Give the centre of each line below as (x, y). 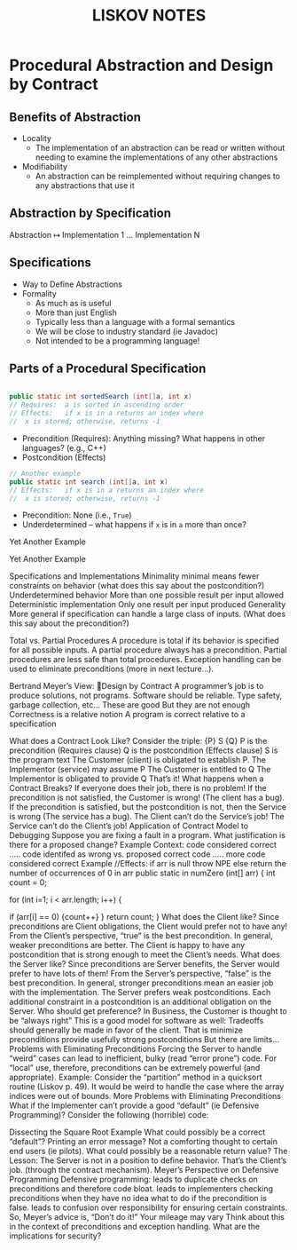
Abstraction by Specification (90, 214)
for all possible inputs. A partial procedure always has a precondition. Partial (148, 650)
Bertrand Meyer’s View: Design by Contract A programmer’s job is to (137, 686)
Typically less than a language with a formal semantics (135, 321)
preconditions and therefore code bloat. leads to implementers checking (141, 1189)
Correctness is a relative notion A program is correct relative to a (127, 715)
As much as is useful (73, 303)
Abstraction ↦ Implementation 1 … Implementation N (105, 234)
